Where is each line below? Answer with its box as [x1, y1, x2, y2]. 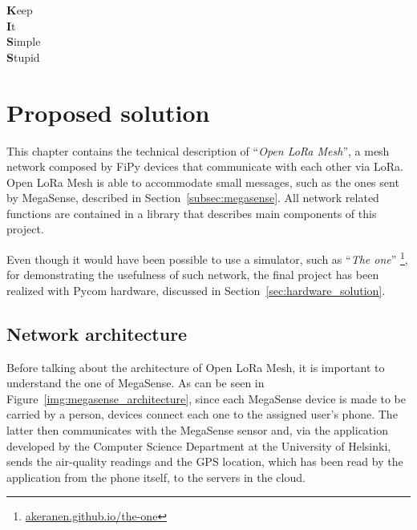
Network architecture [6, 321, 188, 346]
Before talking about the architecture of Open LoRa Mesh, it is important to [6, 358, 385, 375]
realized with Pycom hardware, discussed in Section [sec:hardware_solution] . [6, 281, 386, 298]
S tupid [6, 48, 40, 65]
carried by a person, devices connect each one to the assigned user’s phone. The [6, 406, 398, 423]
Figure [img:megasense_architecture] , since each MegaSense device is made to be [6, 390, 407, 407]
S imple [6, 33, 41, 50]
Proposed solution [6, 95, 210, 128]
